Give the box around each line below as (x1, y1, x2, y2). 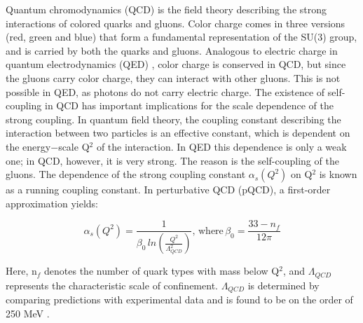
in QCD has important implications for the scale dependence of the (45, 98, 334, 113)
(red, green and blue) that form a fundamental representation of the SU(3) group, (6, 29, 357, 44)
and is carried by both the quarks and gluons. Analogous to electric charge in (6, 43, 338, 57)
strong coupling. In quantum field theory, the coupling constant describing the (6, 111, 341, 126)
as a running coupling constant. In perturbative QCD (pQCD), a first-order (6, 182, 331, 197)
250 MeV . (6, 305, 50, 320)
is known (319, 167, 357, 181)
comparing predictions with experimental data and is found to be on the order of (6, 292, 353, 307)
